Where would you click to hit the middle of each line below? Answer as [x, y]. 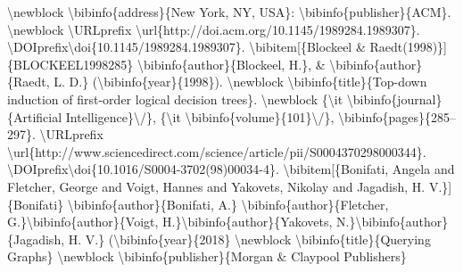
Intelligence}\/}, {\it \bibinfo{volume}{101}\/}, [200, 116]
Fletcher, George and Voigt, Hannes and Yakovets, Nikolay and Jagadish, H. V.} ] [230, 186]
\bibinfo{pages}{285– [397, 116]
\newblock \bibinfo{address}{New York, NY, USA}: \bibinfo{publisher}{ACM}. [229, 12]
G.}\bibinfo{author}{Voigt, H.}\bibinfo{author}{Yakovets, [170, 222]
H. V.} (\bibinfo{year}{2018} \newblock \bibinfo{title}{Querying [249, 239]
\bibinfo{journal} [394, 99]
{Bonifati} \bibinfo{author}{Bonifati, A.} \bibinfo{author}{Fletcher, [198, 204]
